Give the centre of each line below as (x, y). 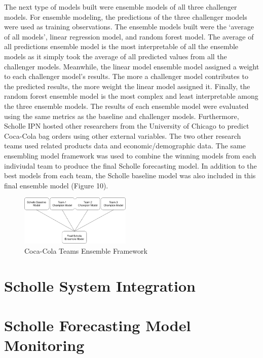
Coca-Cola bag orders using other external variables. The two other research (123, 135)
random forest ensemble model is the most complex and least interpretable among (131, 96)
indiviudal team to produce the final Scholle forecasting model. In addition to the (130, 165)
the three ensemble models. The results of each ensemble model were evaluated (126, 106)
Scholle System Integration (100, 285)
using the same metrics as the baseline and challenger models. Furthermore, (122, 116)
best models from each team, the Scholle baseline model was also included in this (130, 175)
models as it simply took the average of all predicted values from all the (116, 56)
